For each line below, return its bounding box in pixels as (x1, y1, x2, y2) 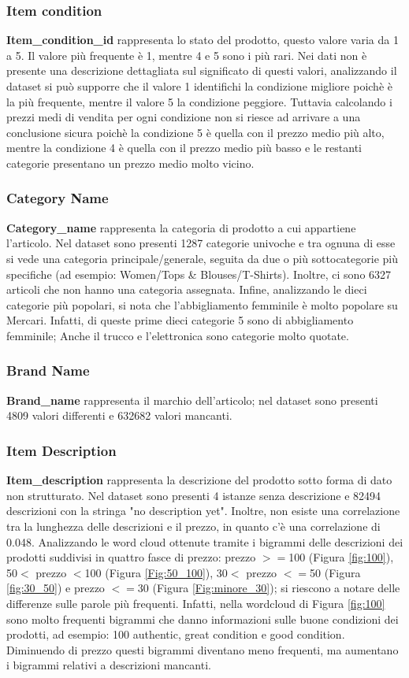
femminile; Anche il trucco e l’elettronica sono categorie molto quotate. (6, 327, 349, 343)
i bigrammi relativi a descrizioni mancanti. (6, 657, 211, 673)
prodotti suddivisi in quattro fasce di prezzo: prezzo (6, 549, 256, 565)
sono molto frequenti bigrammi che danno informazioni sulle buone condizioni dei (6, 610, 399, 627)
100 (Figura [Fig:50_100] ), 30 (84, 564, 228, 580)
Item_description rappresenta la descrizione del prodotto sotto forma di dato (6, 472, 392, 488)
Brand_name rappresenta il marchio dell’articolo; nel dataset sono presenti (6, 391, 378, 408)
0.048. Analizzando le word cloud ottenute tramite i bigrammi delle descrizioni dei (6, 533, 403, 550)
